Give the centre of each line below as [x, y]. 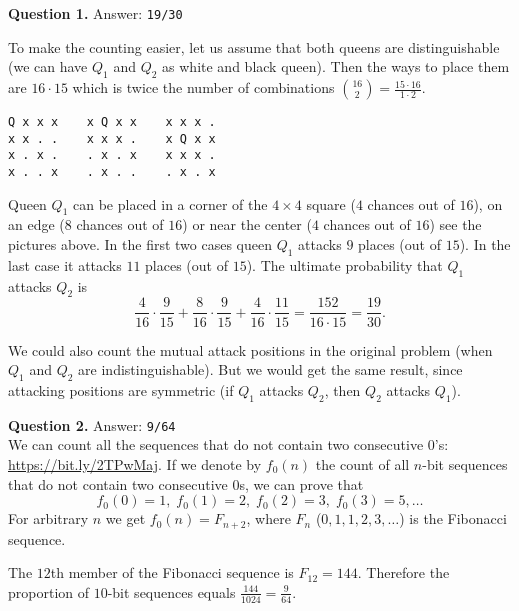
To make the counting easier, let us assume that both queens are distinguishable [254, 46]
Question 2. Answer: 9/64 [92, 424]
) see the [455, 224]
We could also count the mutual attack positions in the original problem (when [250, 349]
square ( [331, 203]
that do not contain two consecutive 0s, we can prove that [186, 483]
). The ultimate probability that [344, 264]
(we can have [48, 66]
